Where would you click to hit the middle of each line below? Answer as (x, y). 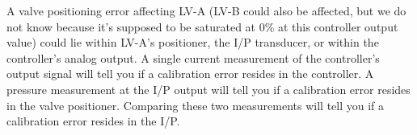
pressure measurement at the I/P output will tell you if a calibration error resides (208, 89)
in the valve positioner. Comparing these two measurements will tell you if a (196, 105)
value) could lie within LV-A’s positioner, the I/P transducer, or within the (193, 42)
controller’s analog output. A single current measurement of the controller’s (193, 57)
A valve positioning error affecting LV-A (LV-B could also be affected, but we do (206, 10)
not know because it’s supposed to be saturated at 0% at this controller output (202, 26)
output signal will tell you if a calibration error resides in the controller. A (190, 74)
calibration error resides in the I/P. (93, 121)
